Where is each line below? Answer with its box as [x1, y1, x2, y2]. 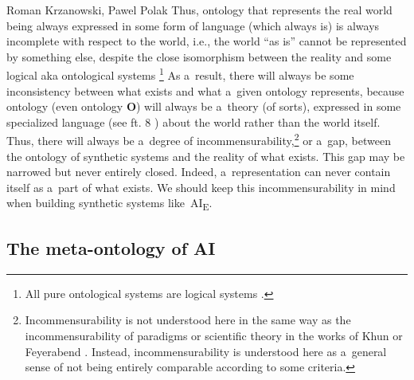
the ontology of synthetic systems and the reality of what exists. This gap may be [6, 147, 405, 164]
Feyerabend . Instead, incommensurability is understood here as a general [25, 343, 387, 359]
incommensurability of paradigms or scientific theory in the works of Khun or [25, 327, 403, 343]
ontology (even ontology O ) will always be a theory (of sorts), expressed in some [6, 98, 401, 115]
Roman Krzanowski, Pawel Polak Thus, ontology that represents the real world [6, 2, 393, 18]
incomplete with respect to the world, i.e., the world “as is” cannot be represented [6, 33, 407, 49]
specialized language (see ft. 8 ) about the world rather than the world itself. [6, 113, 381, 130]
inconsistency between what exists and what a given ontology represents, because [6, 82, 404, 99]
